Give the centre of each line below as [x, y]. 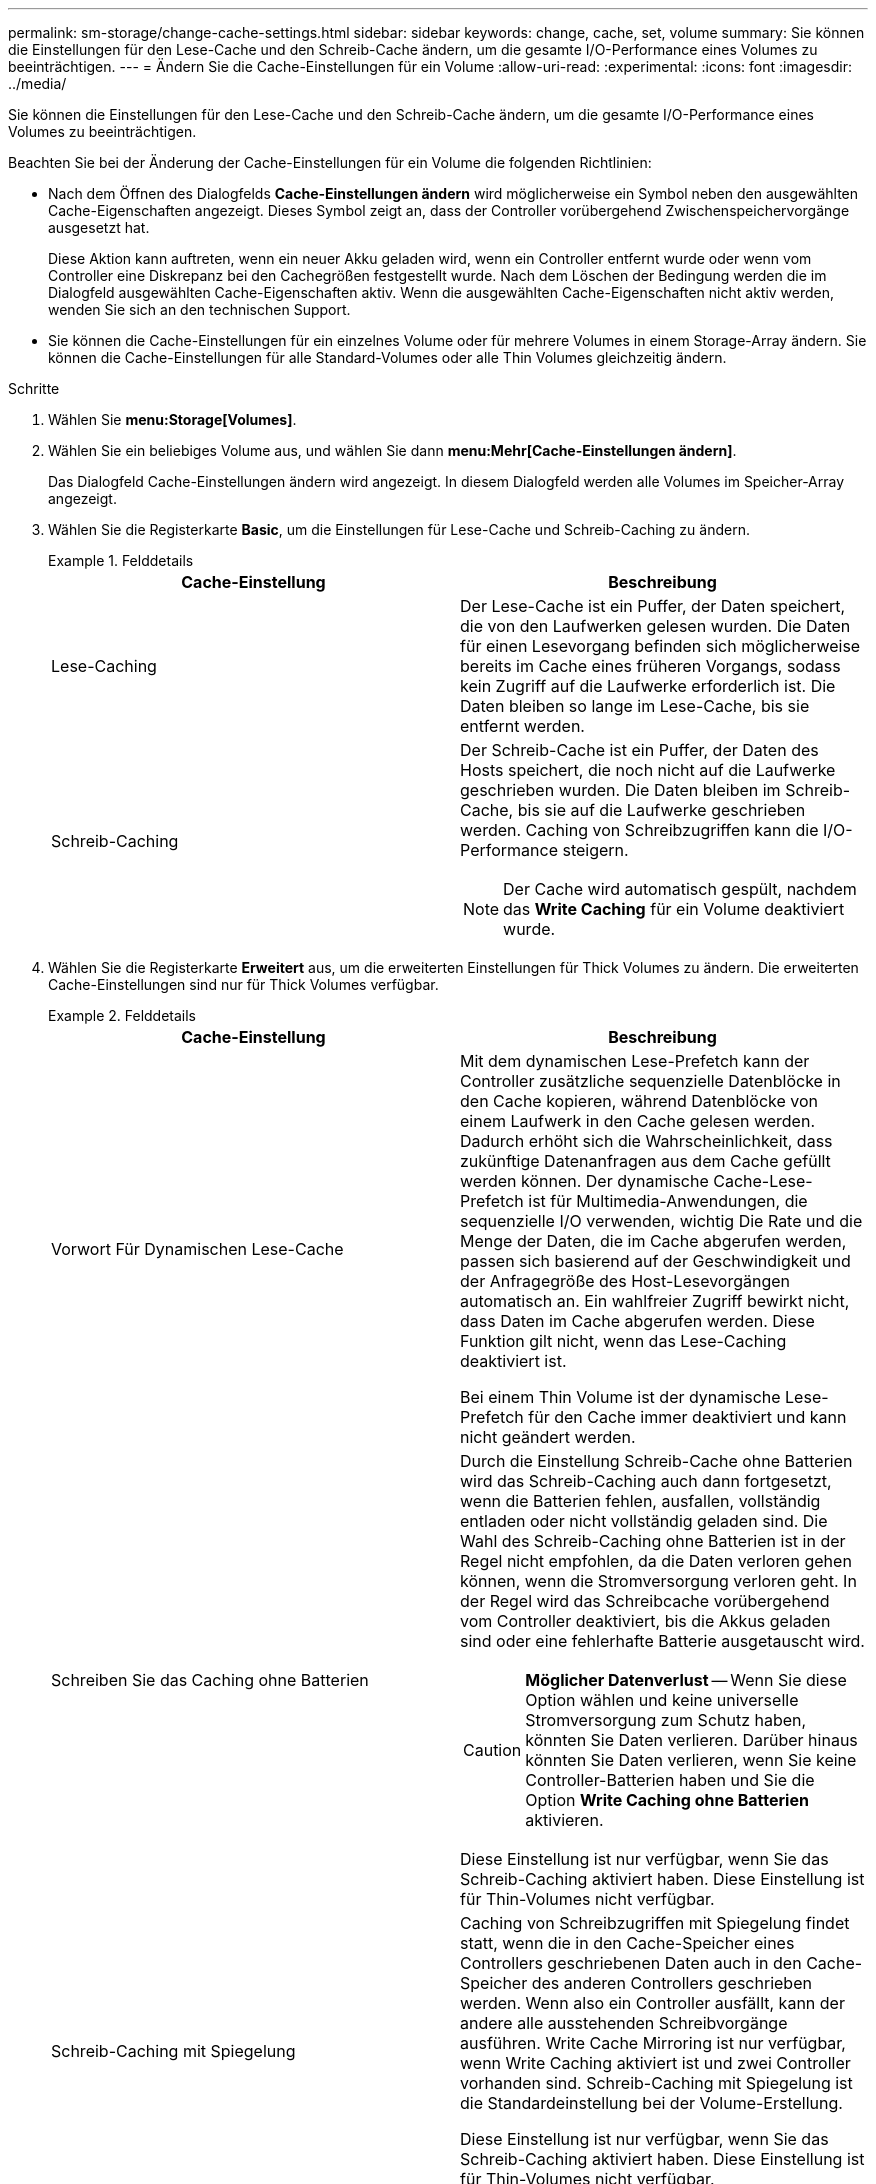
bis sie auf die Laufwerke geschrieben [661, 810]
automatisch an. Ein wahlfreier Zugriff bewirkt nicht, [655, 1301]
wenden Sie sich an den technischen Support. [199, 309]
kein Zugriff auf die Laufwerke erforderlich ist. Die [648, 686]
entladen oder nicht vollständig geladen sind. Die [644, 1521]
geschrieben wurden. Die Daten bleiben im [620, 790]
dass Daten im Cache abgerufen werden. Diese [637, 1321]
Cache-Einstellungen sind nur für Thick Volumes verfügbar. [243, 984]
